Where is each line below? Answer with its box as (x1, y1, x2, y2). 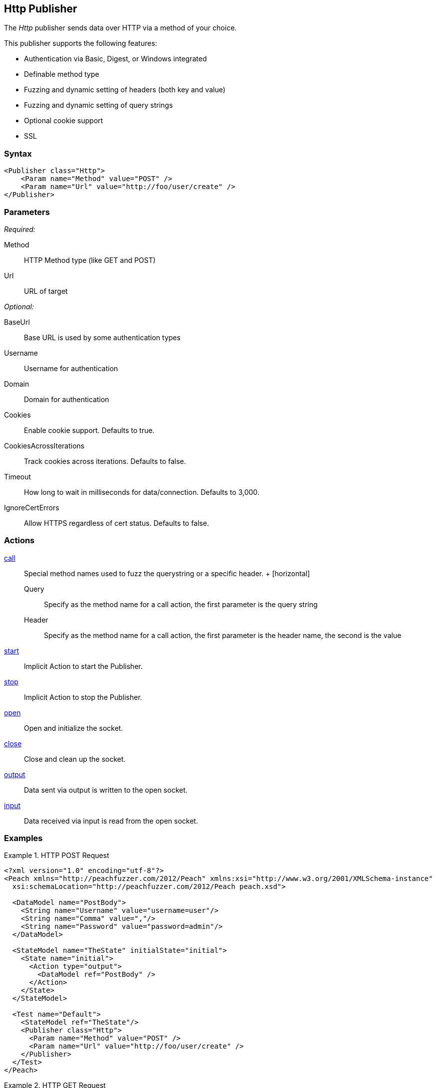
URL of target (24, 286, 68, 295)
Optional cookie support (24, 116, 103, 125)
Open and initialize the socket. (24, 723, 123, 732)
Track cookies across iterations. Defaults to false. (24, 456, 186, 465)
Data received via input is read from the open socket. (24, 816, 198, 825)
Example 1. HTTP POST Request (4, 851, 109, 860)
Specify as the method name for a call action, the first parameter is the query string (44, 600, 318, 609)
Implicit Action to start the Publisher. (24, 661, 143, 670)
